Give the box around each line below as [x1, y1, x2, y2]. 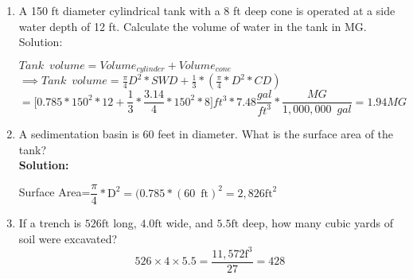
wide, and [166, 215, 213, 231]
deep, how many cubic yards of [242, 215, 393, 231]
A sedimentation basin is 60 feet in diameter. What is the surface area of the [18, 126, 394, 142]
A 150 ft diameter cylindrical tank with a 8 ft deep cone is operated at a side [18, 2, 395, 18]
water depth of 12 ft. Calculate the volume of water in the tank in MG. [18, 17, 367, 34]
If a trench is [18, 215, 82, 231]
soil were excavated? [18, 230, 118, 246]
